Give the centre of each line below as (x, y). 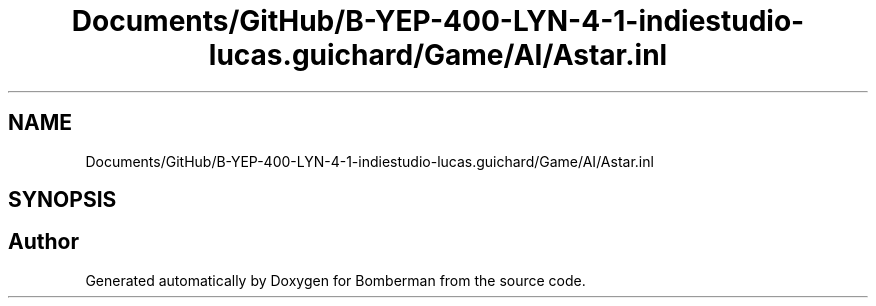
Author (43, 242)
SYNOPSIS (62, 200)
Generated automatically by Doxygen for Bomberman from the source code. (335, 280)
